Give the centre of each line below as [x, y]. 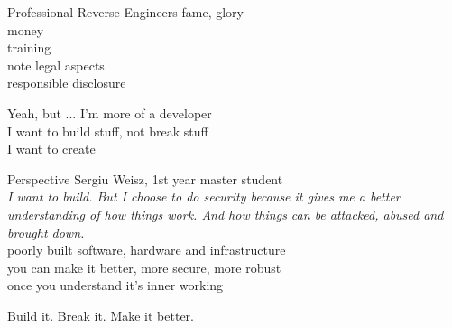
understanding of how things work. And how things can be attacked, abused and [226, 214]
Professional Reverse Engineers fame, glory [125, 12]
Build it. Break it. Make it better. [101, 315]
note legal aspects [56, 65]
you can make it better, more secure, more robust [144, 267]
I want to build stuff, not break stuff [108, 131]
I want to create [51, 149]
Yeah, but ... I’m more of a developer [110, 112]
